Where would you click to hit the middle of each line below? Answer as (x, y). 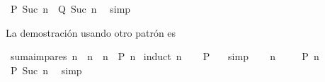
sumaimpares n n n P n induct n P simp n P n (165, 56)
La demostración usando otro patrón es (91, 32)
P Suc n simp (46, 70)
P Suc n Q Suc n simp (70, 8)
